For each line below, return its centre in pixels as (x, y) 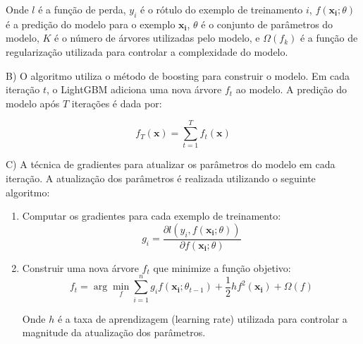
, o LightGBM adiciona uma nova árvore (134, 89)
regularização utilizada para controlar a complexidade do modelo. (147, 51)
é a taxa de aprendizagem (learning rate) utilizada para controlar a (202, 318)
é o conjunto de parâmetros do (267, 24)
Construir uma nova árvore (80, 267)
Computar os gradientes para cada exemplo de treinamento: (152, 216)
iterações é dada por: (117, 103)
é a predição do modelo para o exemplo (91, 24)
